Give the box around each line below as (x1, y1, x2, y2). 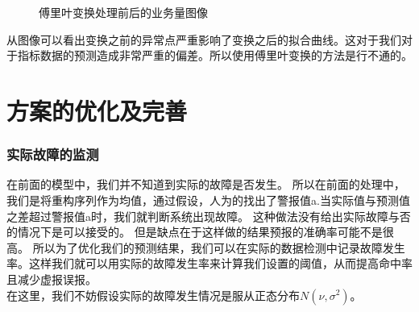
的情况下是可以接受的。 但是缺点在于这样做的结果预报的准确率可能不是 (6, 223, 383, 240)
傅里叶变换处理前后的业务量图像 (39, 4, 208, 20)
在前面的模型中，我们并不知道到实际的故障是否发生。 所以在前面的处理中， (6, 176, 405, 193)
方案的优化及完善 (6, 94, 188, 127)
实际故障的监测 (6, 144, 99, 164)
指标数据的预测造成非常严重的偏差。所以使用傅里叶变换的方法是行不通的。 (17, 47, 413, 64)
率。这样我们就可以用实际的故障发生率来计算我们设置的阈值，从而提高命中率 (6, 255, 413, 272)
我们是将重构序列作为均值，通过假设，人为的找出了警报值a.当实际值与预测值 (6, 191, 410, 208)
